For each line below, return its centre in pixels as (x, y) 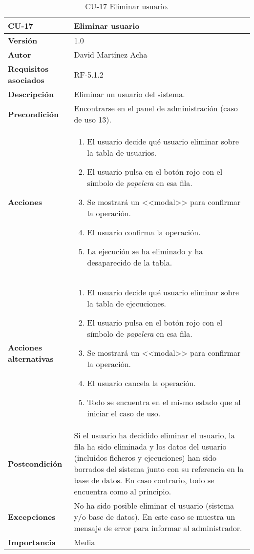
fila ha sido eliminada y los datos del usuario (150, 446)
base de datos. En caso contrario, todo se (144, 480)
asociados (26, 80)
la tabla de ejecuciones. (127, 303)
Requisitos (28, 69)
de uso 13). (93, 119)
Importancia (32, 542)
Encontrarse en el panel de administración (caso (156, 108)
